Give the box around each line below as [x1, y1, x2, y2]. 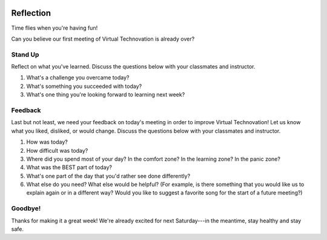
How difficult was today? [26, 147, 88, 154]
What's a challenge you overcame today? [26, 74, 130, 81]
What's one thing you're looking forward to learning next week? [26, 91, 185, 98]
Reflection [11, 8, 51, 18]
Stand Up [11, 50, 39, 59]
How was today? [26, 138, 68, 145]
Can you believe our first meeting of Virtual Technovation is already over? [11, 35, 195, 42]
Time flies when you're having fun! [11, 24, 98, 32]
